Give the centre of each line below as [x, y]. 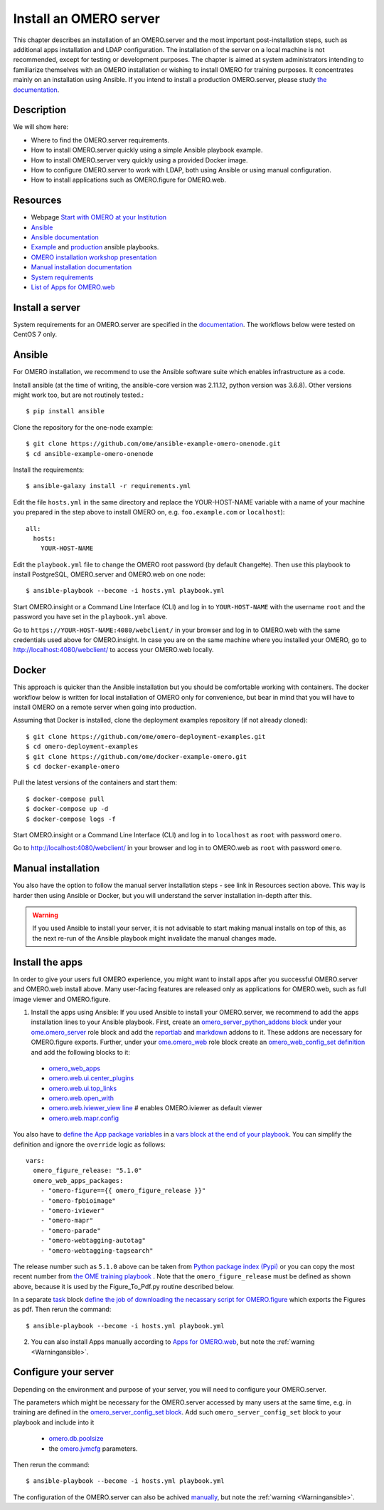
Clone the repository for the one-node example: [83, 427]
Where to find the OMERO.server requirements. [100, 140]
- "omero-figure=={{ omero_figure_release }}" [123, 1191]
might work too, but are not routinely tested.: [79, 395]
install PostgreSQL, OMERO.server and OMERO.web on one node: [109, 574]
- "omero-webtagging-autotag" [93, 1241]
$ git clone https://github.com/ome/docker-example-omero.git [137, 756]
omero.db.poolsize [76, 1439]
